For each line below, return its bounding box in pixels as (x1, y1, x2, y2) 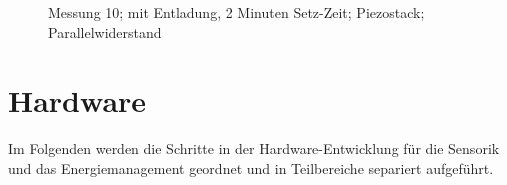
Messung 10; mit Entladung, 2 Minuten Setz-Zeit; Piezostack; (48, 2, 425, 22)
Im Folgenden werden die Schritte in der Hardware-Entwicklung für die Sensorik (8, 138, 500, 159)
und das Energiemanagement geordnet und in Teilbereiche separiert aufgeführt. (8, 157, 494, 178)
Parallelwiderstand (48, 21, 162, 42)
